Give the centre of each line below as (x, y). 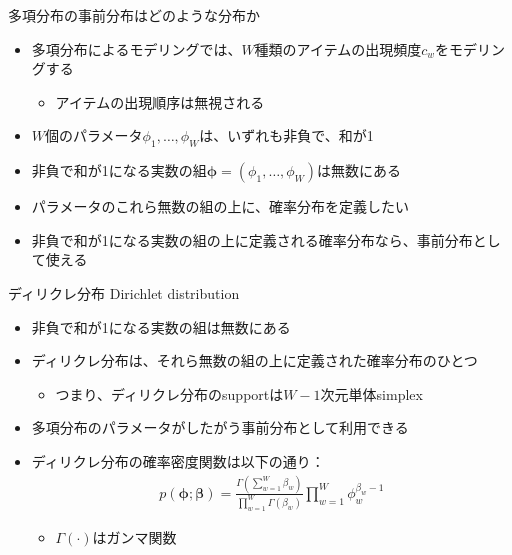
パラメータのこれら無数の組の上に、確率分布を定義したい (220, 206)
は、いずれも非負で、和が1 (286, 135)
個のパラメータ (94, 135)
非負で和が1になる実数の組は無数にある (161, 326)
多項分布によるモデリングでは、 (136, 48)
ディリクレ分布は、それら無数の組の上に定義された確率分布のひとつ (254, 360)
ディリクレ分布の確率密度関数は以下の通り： (178, 460)
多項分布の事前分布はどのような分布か (134, 15)
